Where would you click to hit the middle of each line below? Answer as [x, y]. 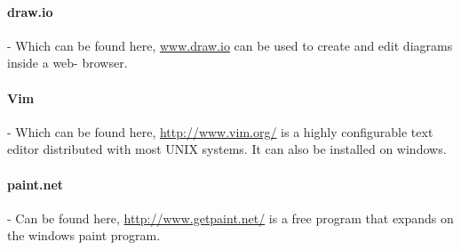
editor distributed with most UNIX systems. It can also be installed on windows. [227, 149]
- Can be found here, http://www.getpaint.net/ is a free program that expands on [230, 218]
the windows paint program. [84, 235]
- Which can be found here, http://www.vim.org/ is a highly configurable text [220, 131]
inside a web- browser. [68, 63]
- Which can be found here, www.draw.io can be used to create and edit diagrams [230, 45]
